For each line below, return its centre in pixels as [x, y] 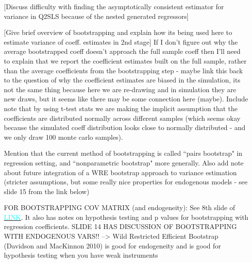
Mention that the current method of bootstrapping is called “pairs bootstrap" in [123, 153]
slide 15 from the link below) [47, 191]
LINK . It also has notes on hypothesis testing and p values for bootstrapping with [126, 217]
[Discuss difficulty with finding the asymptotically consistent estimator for [114, 6]
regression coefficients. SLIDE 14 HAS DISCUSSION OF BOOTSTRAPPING [120, 226]
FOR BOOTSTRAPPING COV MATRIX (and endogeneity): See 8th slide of [119, 207]
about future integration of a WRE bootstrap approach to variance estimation [120, 172]
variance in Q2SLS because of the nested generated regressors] [96, 16]
